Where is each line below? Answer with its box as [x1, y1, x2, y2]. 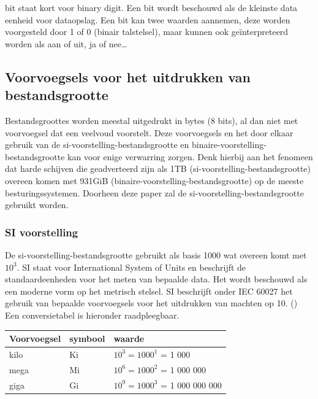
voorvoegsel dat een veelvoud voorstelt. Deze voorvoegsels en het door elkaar [5, 126, 293, 139]
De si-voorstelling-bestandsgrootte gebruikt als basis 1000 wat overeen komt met [5, 248, 307, 261]
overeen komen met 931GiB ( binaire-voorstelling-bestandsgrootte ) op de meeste [5, 174, 304, 187]
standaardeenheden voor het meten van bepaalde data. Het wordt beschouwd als [5, 273, 308, 285]
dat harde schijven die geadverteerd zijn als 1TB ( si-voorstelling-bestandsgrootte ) [5, 162, 311, 175]
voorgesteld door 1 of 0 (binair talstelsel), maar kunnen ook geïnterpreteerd [5, 25, 289, 38]
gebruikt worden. [5, 198, 69, 211]
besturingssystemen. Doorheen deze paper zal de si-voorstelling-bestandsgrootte [5, 186, 304, 199]
